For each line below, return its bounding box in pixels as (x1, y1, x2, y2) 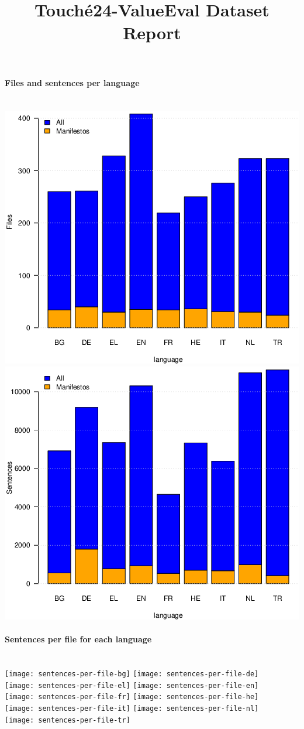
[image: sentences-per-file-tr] (5, 716, 130, 724)
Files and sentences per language (5, 76, 140, 88)
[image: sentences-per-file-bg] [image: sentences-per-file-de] (5, 669, 259, 678)
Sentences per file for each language (5, 633, 152, 645)
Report (123, 20, 181, 45)
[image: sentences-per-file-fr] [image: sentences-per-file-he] (5, 693, 259, 701)
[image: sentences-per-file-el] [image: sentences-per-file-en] (5, 681, 259, 690)
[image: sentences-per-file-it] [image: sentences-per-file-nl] (5, 704, 259, 713)
